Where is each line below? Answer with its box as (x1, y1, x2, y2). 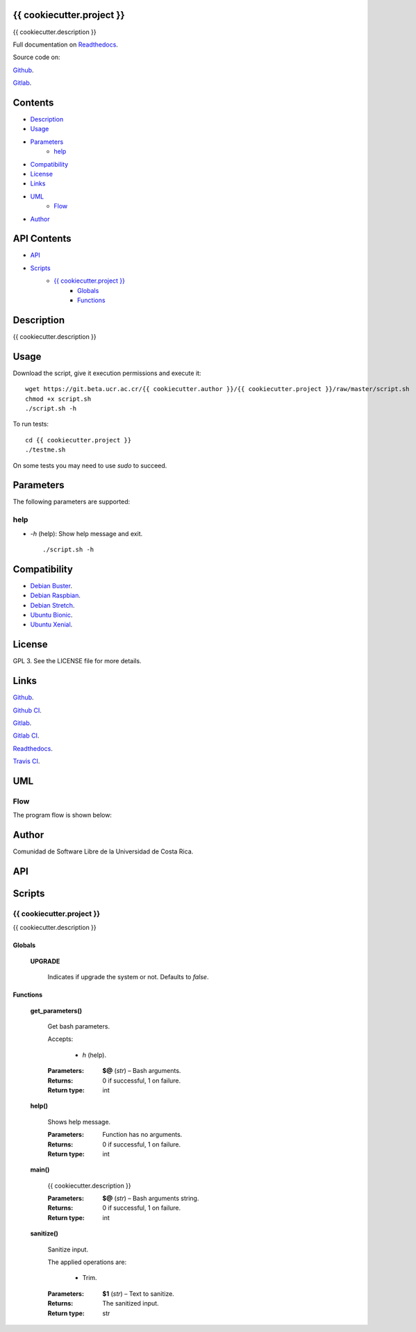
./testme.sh (25, 446, 66, 454)
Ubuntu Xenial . (30, 620, 73, 628)
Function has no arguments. (102, 1131, 183, 1139)
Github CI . (13, 706, 42, 715)
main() (30, 1165, 50, 1174)
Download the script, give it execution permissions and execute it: (13, 369, 201, 377)
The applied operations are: (47, 1258, 127, 1267)
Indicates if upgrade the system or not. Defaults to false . (47, 973, 209, 981)
